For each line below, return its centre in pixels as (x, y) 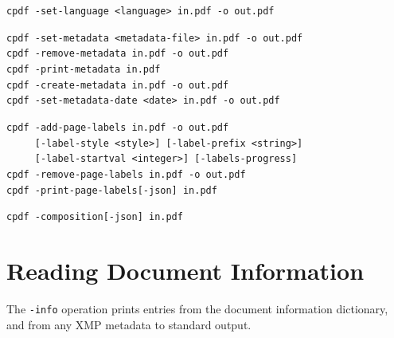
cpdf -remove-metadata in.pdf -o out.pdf (118, 54)
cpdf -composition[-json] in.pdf (95, 217)
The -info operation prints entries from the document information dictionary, (197, 309)
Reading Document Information (185, 271)
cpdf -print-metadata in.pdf (84, 69)
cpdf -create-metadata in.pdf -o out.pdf (118, 85)
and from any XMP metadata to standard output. (129, 324)
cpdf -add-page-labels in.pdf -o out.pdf (118, 127)
